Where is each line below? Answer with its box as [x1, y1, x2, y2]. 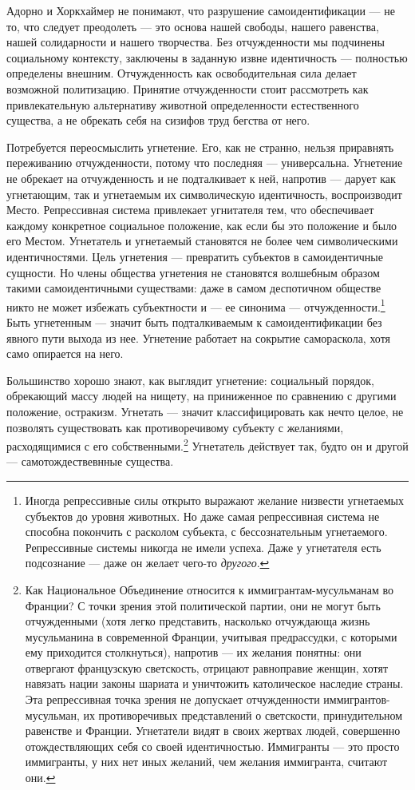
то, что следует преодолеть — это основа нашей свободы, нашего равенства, [6, 18, 379, 34]
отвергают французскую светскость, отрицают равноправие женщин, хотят [25, 659, 389, 676]
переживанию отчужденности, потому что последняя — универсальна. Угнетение [6, 154, 403, 171]
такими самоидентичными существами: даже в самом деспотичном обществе [6, 280, 381, 296]
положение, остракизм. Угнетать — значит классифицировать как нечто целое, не [6, 403, 404, 419]
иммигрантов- [323, 691, 390, 708]
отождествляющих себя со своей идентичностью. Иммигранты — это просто [25, 737, 400, 754]
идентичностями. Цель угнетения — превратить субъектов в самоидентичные [6, 248, 383, 264]
